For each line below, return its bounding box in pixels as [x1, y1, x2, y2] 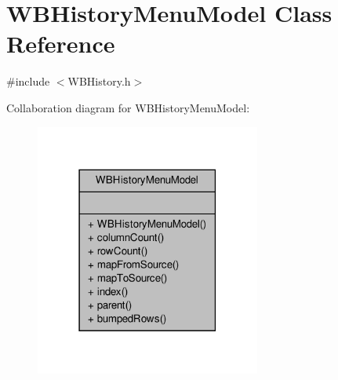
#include [6, 73, 50, 90]
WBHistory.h [67, 73, 131, 90]
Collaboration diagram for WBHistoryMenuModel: [6, 99, 250, 115]
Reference [6, 27, 115, 60]
